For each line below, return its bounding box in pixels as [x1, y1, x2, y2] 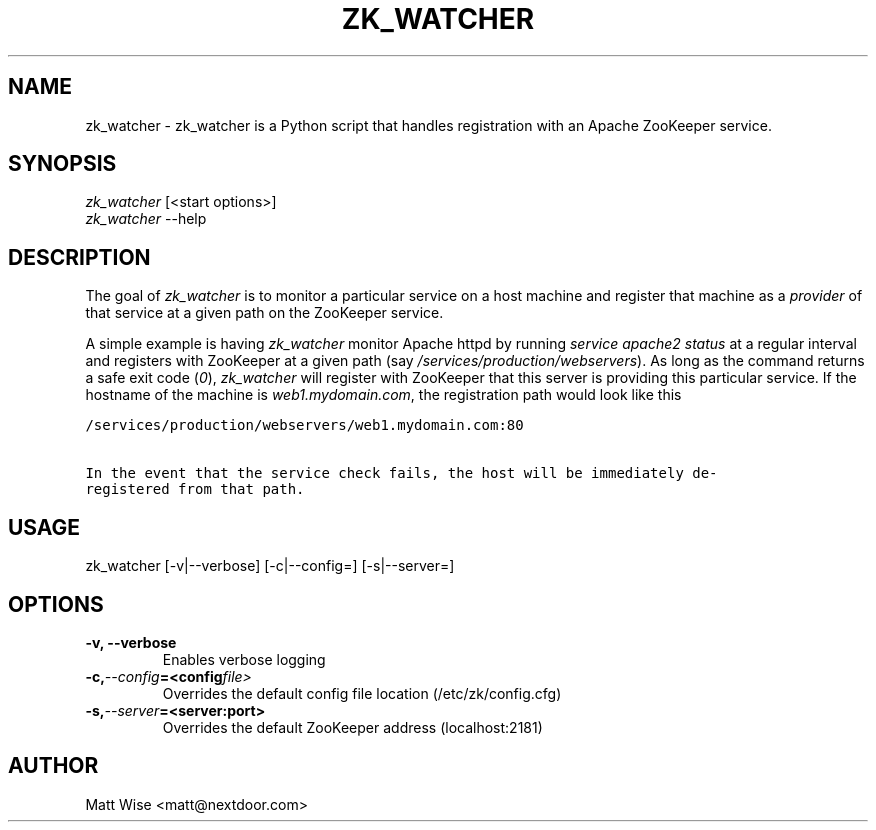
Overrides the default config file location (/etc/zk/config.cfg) [162, 684, 562, 702]
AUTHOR [8, 753, 99, 779]
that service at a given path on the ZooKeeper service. [85, 304, 444, 322]
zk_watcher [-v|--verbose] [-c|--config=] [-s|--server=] [85, 557, 455, 575]
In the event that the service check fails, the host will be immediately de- [85, 465, 718, 482]
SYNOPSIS [8, 151, 117, 177]
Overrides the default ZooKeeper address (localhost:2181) [162, 718, 543, 736]
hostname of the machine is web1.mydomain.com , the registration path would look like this [85, 386, 682, 404]
